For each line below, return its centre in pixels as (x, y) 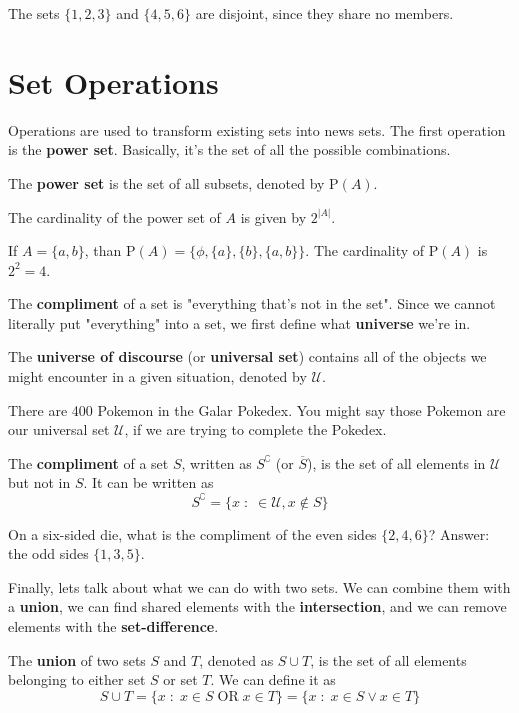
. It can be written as (148, 482)
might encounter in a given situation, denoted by (157, 376)
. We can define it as (273, 679)
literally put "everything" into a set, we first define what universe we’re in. (239, 322)
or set (180, 679)
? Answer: (459, 533)
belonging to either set (77, 679)
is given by (273, 216)
